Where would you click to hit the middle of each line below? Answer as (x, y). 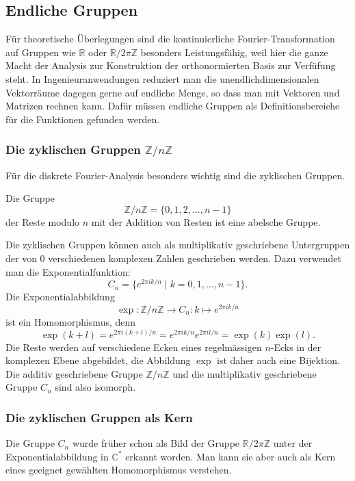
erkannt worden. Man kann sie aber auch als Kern (231, 456)
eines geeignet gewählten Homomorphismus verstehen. (119, 470)
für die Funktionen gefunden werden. (83, 119)
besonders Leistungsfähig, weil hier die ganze (234, 52)
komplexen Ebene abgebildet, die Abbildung (98, 360)
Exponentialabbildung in (57, 456)
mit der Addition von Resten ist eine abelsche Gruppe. (206, 221)
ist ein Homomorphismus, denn (71, 321)
